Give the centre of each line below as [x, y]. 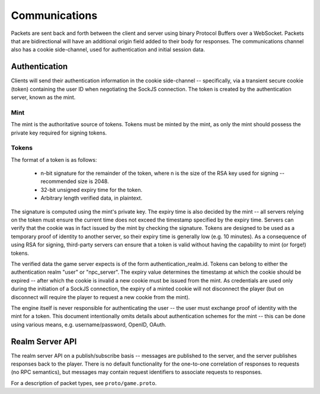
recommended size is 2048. [75, 181]
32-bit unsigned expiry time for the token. [92, 190]
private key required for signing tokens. [59, 133]
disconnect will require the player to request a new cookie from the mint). [100, 297]
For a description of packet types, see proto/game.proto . [84, 383]
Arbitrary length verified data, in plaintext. [91, 198]
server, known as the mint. [43, 97]
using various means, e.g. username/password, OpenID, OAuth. [89, 324]
